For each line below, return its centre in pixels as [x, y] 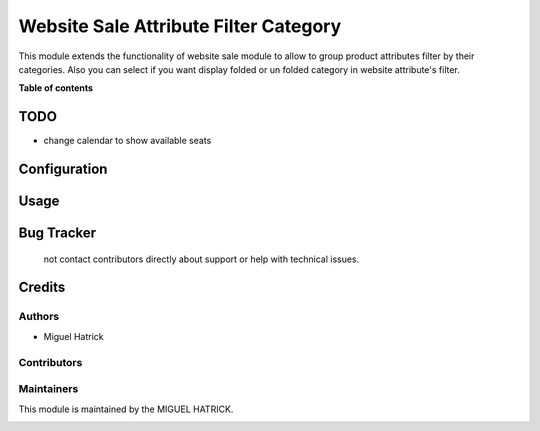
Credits [42, 287]
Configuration [63, 169]
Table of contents [56, 88]
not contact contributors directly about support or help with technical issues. [201, 259]
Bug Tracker [57, 233]
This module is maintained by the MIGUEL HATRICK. [126, 409]
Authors [39, 317]
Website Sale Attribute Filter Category [180, 26]
